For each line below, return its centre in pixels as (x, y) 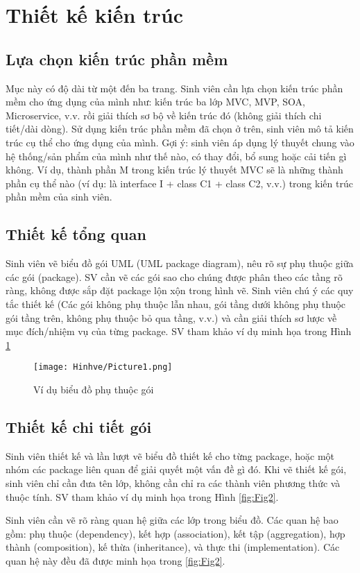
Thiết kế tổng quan (76, 234)
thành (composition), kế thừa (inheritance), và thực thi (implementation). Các (173, 547)
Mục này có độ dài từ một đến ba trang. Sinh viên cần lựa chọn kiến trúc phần (174, 88)
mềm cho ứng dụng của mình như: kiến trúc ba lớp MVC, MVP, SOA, (155, 102)
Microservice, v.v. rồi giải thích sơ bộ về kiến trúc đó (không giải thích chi (164, 115)
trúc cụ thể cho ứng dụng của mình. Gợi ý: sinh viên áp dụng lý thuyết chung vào (180, 142)
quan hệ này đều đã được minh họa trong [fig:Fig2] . (115, 560)
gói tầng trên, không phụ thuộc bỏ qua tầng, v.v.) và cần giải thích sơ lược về (171, 317)
